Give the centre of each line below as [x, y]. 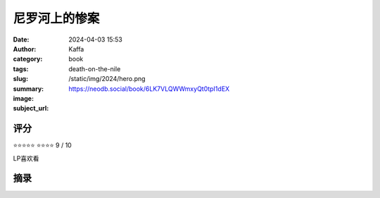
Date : [21, 39]
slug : [20, 79]
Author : [25, 49]
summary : [28, 89]
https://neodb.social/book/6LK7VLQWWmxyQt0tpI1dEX [149, 89]
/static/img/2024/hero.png [107, 79]
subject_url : [31, 109]
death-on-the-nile [95, 69]
